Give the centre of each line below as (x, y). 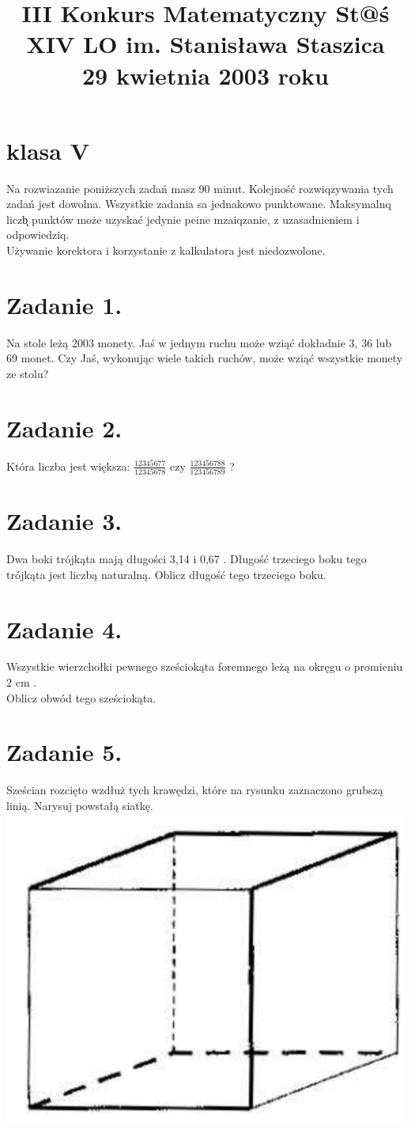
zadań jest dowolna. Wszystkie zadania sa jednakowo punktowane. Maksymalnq (199, 204)
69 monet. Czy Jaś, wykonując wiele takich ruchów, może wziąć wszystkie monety (205, 358)
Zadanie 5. (64, 752)
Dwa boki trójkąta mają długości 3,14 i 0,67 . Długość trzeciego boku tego (187, 559)
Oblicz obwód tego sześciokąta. (81, 697)
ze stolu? (28, 373)
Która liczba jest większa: (68, 466)
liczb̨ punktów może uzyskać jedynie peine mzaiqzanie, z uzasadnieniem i (183, 219)
